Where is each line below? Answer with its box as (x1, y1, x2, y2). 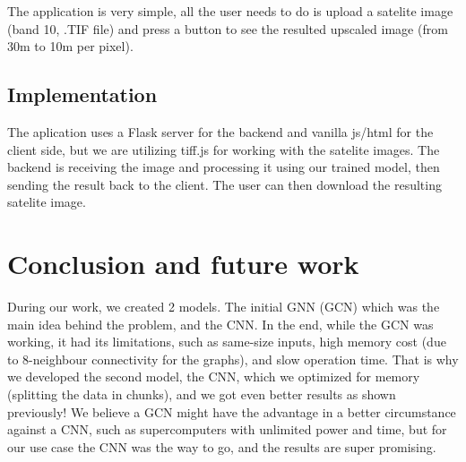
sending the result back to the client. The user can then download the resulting (7, 175, 442, 193)
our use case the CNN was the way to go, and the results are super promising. (7, 437, 436, 456)
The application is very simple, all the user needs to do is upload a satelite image (7, 2, 453, 20)
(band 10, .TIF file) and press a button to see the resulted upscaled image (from (7, 19, 448, 38)
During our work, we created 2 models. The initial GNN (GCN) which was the (7, 297, 440, 316)
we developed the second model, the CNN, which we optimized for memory (7, 367, 420, 386)
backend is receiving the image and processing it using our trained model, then (7, 158, 440, 176)
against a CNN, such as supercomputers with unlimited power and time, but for (7, 420, 447, 439)
